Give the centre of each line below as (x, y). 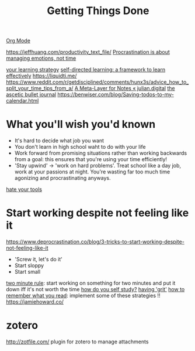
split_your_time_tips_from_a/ (40, 88)
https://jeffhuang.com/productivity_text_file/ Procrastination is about (88, 52)
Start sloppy (29, 265)
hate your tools (24, 189)
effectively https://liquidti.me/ (41, 76)
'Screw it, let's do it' (38, 260)
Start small (27, 272)
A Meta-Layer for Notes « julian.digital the (125, 88)
